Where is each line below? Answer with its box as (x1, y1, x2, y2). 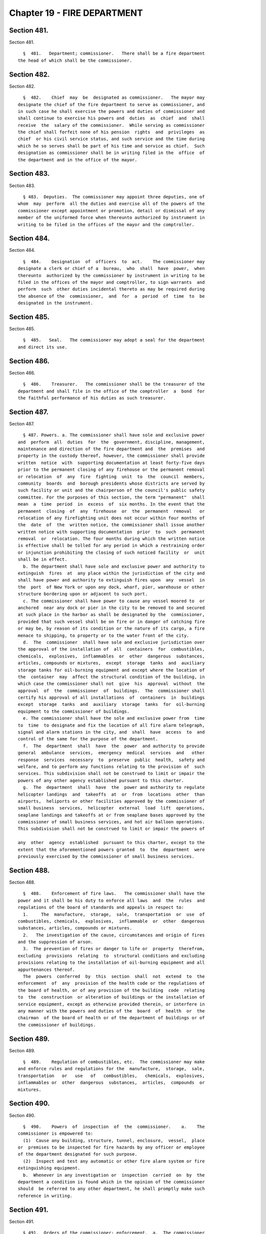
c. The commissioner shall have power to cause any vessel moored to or (23, 598, 205, 604)
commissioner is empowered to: (18, 1131, 94, 1136)
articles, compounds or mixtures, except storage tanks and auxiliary (18, 660, 205, 666)
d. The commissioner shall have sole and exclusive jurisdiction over (23, 639, 205, 645)
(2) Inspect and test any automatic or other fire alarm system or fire (23, 1158, 205, 1164)
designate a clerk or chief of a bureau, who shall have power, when (18, 266, 205, 271)
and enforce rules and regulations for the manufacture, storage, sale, (18, 1066, 205, 1072)
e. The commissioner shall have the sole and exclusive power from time (23, 716, 205, 721)
